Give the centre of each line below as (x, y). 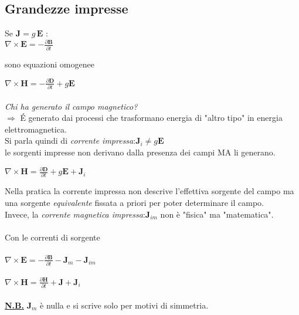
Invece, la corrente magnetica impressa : (75, 214)
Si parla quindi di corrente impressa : (70, 140)
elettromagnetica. (36, 129)
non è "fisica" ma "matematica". (217, 214)
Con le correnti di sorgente (52, 237)
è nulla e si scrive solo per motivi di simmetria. (124, 305)
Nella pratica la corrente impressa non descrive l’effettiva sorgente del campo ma (149, 191)
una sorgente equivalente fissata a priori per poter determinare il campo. (134, 203)
